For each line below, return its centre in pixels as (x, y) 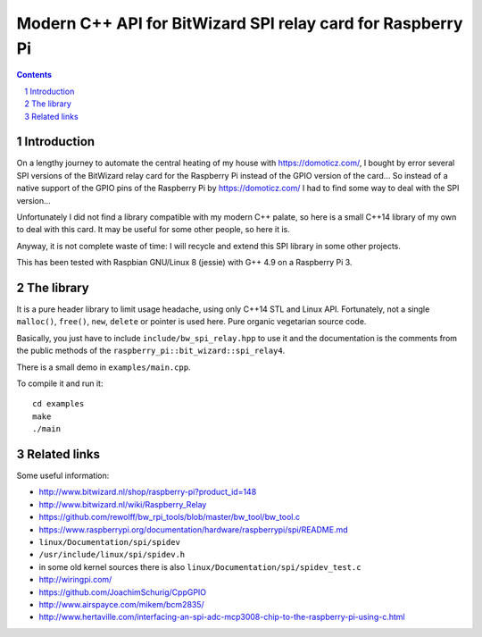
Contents (34, 75)
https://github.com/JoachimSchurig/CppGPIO (123, 592)
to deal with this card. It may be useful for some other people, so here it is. (153, 230)
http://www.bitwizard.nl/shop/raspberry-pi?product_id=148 (148, 492)
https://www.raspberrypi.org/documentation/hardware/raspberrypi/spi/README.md (193, 529)
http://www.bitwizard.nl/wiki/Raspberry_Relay (123, 504)
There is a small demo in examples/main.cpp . (104, 367)
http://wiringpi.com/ (75, 580)
